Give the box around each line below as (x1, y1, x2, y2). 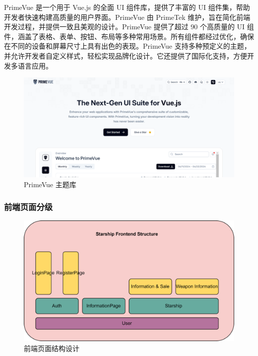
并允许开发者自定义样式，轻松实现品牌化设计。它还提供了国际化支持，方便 (4, 50, 247, 61)
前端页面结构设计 (24, 343, 79, 353)
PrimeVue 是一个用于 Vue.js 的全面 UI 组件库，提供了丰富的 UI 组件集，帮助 (4, 2, 250, 12)
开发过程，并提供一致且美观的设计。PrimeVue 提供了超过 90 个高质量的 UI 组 (4, 21, 254, 32)
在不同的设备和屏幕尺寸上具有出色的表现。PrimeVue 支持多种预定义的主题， (4, 41, 251, 51)
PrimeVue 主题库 (24, 179, 76, 189)
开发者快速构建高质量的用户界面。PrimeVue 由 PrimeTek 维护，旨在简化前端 (4, 11, 251, 22)
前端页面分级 (4, 200, 53, 213)
